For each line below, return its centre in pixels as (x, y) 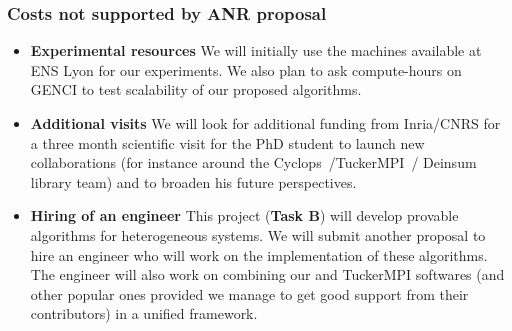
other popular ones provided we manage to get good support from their (249, 293)
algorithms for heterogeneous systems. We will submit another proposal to (258, 234)
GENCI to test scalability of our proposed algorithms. (196, 89)
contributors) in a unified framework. (144, 313)
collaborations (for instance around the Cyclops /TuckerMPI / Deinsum (253, 162)
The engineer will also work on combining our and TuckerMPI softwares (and (267, 274)
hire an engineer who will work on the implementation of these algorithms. (259, 254)
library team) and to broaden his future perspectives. (193, 181)
